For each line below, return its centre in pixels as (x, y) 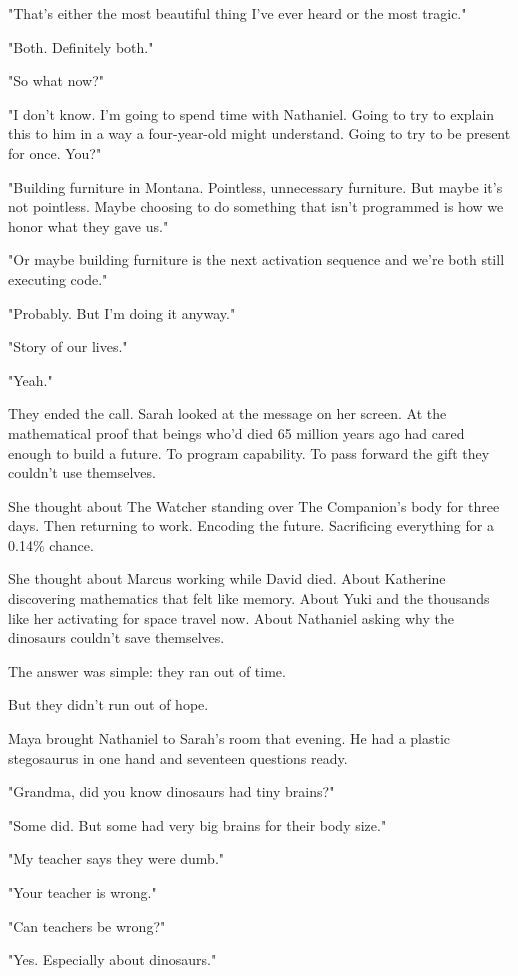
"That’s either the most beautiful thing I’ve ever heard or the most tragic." (237, 13)
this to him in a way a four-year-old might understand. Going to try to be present (259, 133)
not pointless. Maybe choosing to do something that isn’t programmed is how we (256, 206)
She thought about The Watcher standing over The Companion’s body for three (254, 505)
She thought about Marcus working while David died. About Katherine (227, 578)
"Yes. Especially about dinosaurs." (112, 959)
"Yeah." (30, 379)
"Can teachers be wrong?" (87, 925)
